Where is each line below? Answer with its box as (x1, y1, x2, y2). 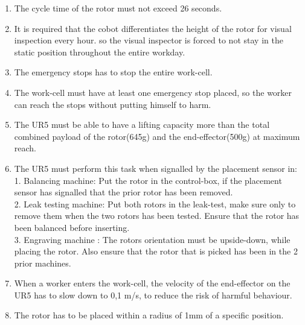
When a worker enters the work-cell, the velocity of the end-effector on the (14, 277, 291, 289)
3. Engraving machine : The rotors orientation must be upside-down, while (14, 233, 291, 245)
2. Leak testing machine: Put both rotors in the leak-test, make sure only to (14, 197, 296, 210)
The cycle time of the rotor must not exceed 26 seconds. (14, 2, 222, 14)
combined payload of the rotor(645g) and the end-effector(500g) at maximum (14, 130, 300, 142)
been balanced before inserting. (14, 221, 130, 233)
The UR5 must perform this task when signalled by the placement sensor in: (14, 162, 297, 174)
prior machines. (14, 256, 71, 269)
